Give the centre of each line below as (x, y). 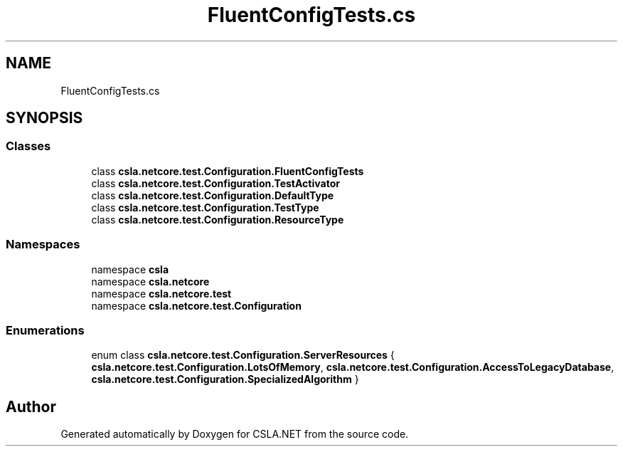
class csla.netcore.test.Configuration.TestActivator (215, 183)
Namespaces (43, 245)
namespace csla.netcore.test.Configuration (196, 305)
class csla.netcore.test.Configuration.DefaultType (213, 195)
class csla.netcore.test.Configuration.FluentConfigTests (228, 171)
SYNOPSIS (44, 118)
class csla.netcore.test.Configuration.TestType (205, 207)
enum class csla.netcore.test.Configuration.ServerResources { (243, 355)
